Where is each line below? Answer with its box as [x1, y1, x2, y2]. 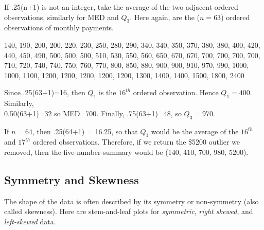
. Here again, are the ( [130, 11, 200, 22]
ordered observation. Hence [133, 87, 219, 98]
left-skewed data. [4, 216, 56, 226]
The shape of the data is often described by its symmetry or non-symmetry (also [4, 196, 259, 206]
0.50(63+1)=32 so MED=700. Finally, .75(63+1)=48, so [4, 108, 182, 118]
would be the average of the [151, 126, 239, 136]
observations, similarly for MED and [4, 11, 119, 22]
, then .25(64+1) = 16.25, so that [32, 126, 138, 136]
